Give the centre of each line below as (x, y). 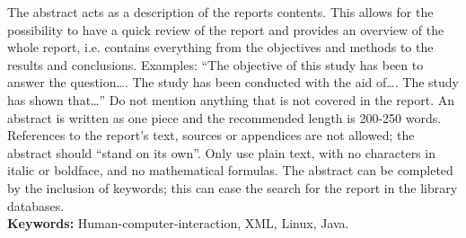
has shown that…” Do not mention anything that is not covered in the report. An (231, 99)
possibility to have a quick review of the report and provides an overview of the (226, 29)
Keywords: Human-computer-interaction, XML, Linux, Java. (178, 223)
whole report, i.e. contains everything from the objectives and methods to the (220, 47)
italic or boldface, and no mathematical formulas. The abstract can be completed (230, 170)
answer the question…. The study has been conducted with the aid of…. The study (233, 82)
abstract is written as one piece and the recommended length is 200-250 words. (224, 117)
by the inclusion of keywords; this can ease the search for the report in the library (233, 187)
